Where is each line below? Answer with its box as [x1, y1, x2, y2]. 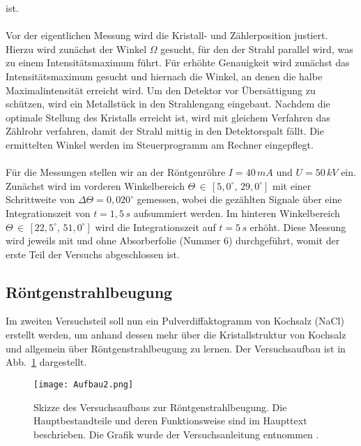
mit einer [272, 178, 312, 193]
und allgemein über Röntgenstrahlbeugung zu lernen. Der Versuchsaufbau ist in [6, 341, 346, 355]
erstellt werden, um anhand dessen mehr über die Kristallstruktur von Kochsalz [6, 327, 346, 342]
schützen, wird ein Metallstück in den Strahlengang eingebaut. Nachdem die [6, 96, 330, 111]
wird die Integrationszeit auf [95, 219, 216, 234]
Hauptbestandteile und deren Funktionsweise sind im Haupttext [33, 413, 307, 428]
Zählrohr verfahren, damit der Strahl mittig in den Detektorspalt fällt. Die [6, 124, 324, 138]
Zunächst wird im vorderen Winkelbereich [6, 178, 185, 193]
